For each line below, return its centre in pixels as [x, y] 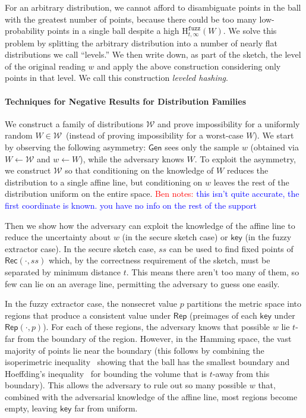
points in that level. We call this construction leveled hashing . [116, 78]
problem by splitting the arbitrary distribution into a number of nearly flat [141, 43]
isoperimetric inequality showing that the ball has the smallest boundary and [147, 362]
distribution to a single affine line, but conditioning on [104, 182]
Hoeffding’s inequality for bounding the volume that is [106, 373]
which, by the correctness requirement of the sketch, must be [159, 260]
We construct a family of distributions [74, 123]
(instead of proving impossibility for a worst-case [155, 135]
